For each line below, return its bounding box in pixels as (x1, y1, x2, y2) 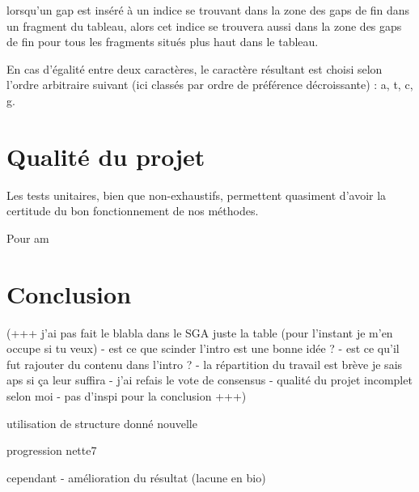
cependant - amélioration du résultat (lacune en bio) (6, 469, 266, 486)
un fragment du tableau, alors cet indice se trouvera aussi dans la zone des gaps (6, 17, 402, 34)
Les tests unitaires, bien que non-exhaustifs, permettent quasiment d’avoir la (6, 186, 387, 203)
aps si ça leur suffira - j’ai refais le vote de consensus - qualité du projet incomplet (6, 371, 413, 388)
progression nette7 (6, 442, 97, 459)
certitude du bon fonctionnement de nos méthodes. (6, 202, 259, 219)
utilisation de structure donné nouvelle (6, 414, 197, 431)
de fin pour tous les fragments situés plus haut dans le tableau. (6, 33, 319, 50)
